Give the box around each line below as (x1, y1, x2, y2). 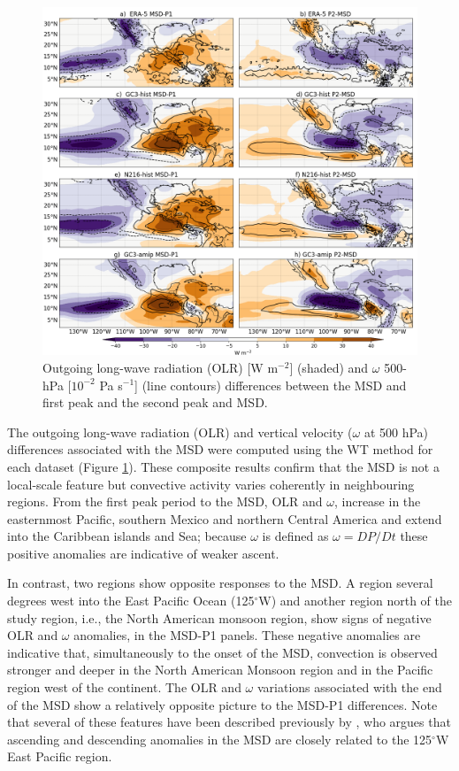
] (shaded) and (289, 358, 369, 376)
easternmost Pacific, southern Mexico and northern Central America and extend (7, 509, 442, 528)
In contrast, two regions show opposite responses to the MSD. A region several (7, 574, 433, 592)
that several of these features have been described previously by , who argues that (7, 713, 451, 731)
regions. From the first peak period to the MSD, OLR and (7, 492, 323, 511)
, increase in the (333, 492, 421, 511)
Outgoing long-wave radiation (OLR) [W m (42, 358, 279, 376)
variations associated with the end (256, 678, 442, 697)
